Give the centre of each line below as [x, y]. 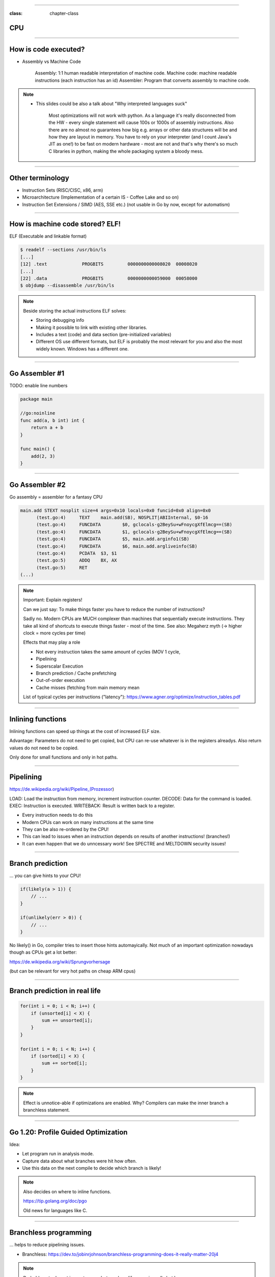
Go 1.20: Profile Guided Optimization [68, 1132]
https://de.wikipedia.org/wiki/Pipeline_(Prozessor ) [62, 789]
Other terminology [39, 178]
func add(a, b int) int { [52, 420]
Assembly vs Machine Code [51, 61]
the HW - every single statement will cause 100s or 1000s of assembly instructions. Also [141, 123]
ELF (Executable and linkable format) [48, 236]
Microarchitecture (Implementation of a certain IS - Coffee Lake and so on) [101, 197]
